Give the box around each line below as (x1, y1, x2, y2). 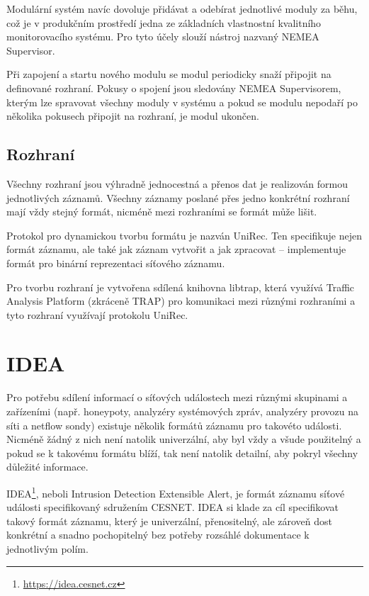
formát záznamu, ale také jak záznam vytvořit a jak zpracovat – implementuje (6, 242, 346, 257)
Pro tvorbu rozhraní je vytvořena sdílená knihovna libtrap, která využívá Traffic (6, 279, 355, 294)
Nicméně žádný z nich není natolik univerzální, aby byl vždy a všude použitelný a (6, 432, 361, 446)
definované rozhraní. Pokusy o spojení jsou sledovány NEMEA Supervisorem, (6, 80, 341, 95)
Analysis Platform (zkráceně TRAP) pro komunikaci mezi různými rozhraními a (6, 293, 356, 308)
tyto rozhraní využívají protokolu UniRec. (6, 307, 188, 322)
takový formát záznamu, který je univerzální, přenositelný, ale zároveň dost (6, 513, 333, 528)
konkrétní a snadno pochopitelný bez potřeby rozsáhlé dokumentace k (6, 527, 310, 542)
